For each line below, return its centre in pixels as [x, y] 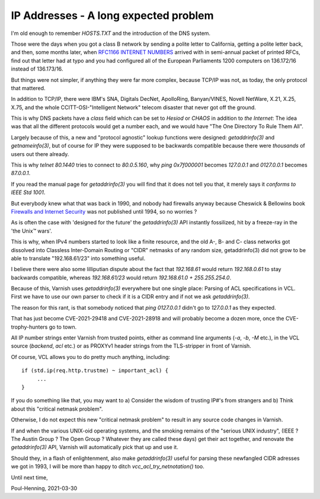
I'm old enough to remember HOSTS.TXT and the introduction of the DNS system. [111, 33]
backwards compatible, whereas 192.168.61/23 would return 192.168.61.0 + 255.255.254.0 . [121, 277]
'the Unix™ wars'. [32, 231]
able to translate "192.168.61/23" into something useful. [78, 258]
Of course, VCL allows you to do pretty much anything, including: [91, 357]
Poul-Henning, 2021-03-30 [44, 488]
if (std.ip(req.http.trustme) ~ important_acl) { [95, 371]
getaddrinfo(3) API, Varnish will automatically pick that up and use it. [95, 447]
